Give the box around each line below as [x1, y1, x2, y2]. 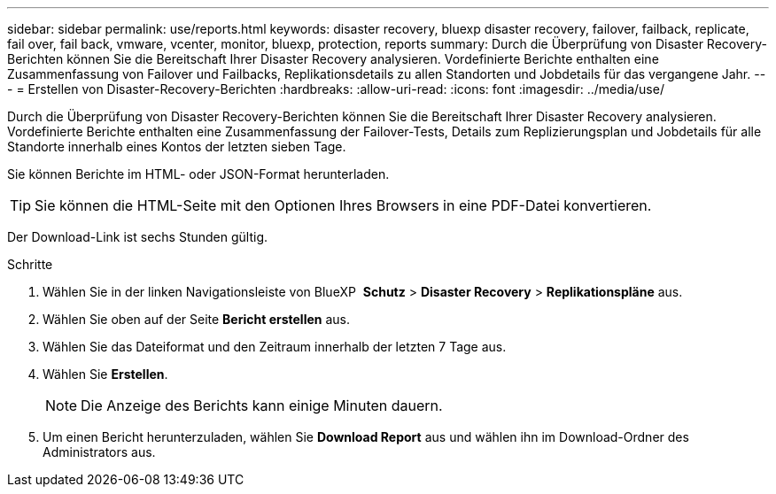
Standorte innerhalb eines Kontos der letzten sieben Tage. [7, 139, 346, 154]
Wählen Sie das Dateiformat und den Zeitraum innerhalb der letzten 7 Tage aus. [43, 339, 507, 354]
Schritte [7, 257, 53, 272]
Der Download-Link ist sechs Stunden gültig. [7, 229, 268, 244]
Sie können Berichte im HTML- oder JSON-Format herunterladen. [7, 166, 390, 181]
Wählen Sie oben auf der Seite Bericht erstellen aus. [43, 312, 350, 327]
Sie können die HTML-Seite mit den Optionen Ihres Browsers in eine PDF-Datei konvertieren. [35, 197, 652, 214]
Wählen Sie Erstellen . [43, 367, 168, 382]
